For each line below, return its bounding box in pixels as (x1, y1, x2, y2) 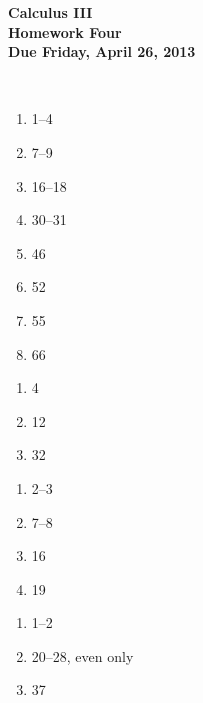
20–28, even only (31, 645, 134, 666)
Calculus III (8, 2, 93, 22)
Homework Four (8, 21, 122, 42)
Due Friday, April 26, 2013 (8, 41, 196, 62)
